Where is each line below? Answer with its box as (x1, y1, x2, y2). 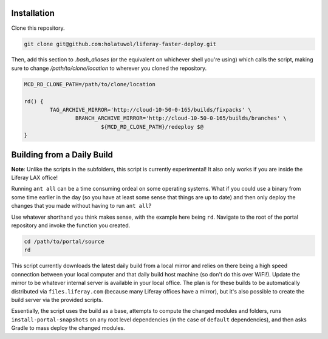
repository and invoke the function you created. (11, 222, 131, 229)
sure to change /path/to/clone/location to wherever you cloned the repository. (11, 64, 207, 72)
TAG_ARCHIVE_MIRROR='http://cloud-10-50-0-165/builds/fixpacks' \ (49, 106, 252, 114)
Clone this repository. (11, 24, 65, 32)
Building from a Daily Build (11, 149, 114, 160)
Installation (11, 8, 55, 18)
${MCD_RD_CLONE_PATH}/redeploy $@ (100, 123, 203, 130)
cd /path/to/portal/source (24, 238, 104, 245)
